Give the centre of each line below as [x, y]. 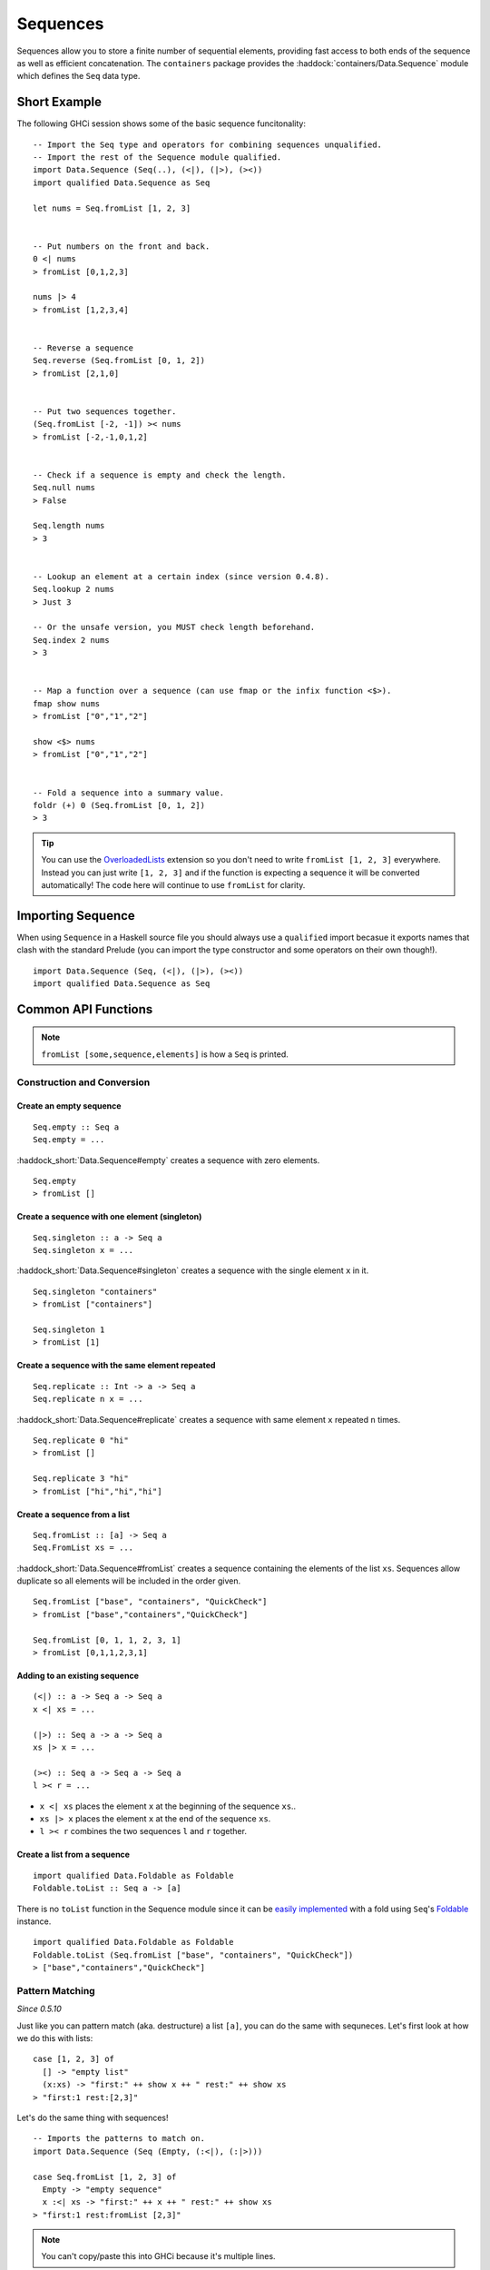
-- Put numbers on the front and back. [122, 246]
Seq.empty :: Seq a [76, 1127]
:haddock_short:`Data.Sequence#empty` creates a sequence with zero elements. [168, 1160]
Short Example [59, 102]
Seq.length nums [69, 526]
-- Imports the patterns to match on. [119, 2139]
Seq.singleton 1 [69, 1330]
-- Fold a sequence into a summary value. [129, 793]
